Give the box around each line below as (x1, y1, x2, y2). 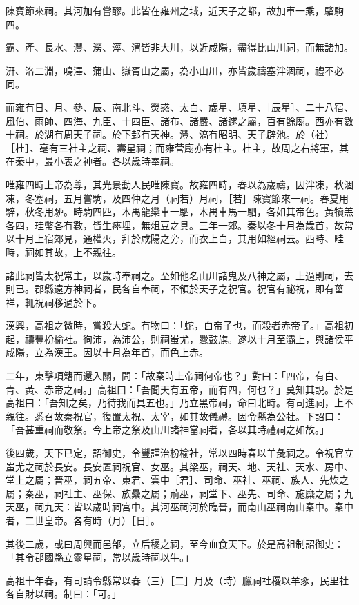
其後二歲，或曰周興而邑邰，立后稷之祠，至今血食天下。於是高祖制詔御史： (6, 536, 344, 551)
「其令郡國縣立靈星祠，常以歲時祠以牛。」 (6, 550, 194, 564)
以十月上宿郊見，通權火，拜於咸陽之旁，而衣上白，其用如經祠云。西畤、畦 (6, 231, 344, 246)
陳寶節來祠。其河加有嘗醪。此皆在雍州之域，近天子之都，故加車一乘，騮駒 (6, 3, 344, 17)
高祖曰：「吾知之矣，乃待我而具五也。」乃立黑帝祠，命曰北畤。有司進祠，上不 (6, 395, 353, 410)
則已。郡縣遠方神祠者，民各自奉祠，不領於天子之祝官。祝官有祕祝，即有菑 (6, 281, 344, 296)
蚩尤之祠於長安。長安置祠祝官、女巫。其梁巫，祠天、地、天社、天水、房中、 (6, 459, 353, 473)
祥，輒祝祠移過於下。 (6, 295, 102, 309)
